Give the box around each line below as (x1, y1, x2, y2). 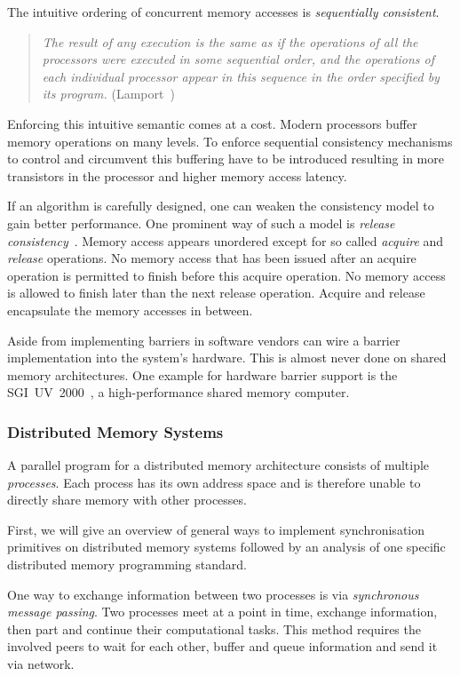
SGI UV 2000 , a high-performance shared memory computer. (7, 383, 350, 402)
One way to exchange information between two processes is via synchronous (7, 585, 419, 603)
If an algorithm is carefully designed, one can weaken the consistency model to (7, 196, 434, 215)
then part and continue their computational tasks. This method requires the (7, 619, 421, 638)
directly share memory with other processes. (7, 490, 247, 509)
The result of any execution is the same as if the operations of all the (42, 32, 418, 51)
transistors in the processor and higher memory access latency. (7, 166, 347, 185)
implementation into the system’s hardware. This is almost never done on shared (7, 348, 447, 367)
